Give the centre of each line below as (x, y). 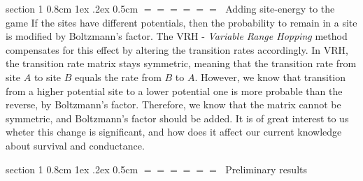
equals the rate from (118, 77)
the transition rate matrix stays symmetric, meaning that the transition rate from (181, 63)
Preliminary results (266, 169)
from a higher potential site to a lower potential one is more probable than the (174, 90)
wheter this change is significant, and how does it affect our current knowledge (174, 132)
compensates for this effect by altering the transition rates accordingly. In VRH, (177, 49)
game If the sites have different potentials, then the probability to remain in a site (181, 22)
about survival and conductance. (75, 145)
